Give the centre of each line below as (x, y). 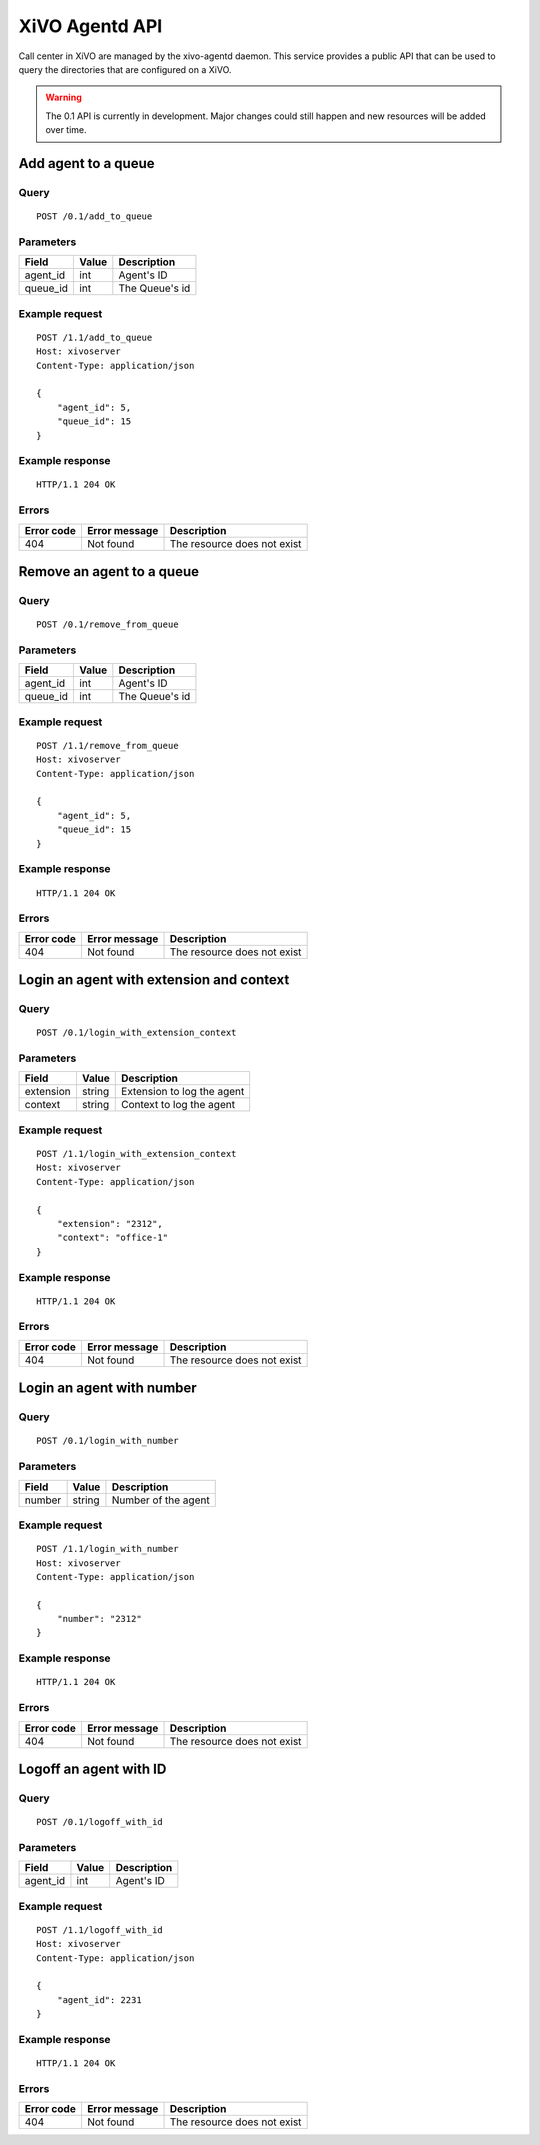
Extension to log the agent (183, 1092)
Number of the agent (160, 1500)
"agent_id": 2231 (99, 1999)
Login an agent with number (107, 1388)
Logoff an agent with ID (92, 1768)
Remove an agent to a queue (109, 571)
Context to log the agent (178, 1105)
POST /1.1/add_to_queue (94, 337)
